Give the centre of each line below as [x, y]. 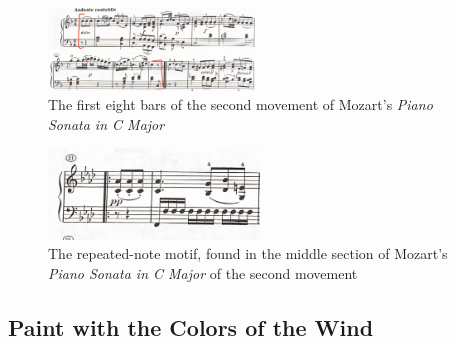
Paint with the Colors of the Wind [191, 326]
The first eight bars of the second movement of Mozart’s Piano [240, 104]
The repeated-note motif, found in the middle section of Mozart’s [248, 253]
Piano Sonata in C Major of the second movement [203, 272]
